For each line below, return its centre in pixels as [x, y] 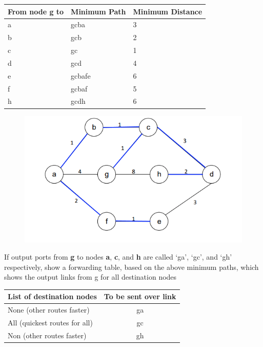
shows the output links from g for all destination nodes [90, 277]
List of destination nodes [52, 296]
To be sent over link [140, 296]
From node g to [36, 11]
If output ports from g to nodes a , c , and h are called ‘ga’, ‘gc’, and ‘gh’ [118, 257]
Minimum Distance [168, 11]
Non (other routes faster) [47, 335]
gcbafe [81, 75]
